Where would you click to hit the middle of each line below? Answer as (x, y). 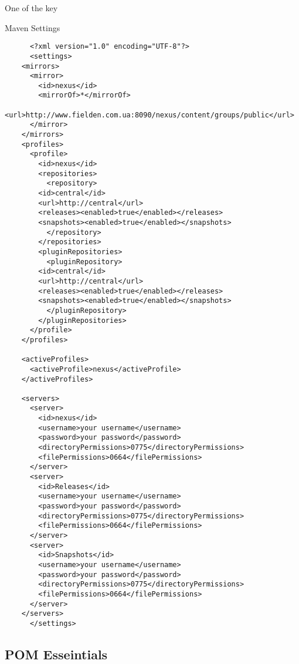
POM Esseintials (56, 654)
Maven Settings (33, 27)
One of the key (31, 8)
